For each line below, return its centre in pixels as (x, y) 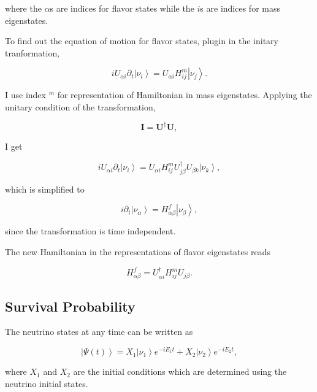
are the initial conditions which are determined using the (180, 371)
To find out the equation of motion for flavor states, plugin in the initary (142, 41)
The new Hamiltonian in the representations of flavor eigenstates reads (138, 252)
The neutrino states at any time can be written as (99, 332)
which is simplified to (45, 189)
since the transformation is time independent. (90, 231)
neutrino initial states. (47, 383)
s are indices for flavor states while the (122, 8)
